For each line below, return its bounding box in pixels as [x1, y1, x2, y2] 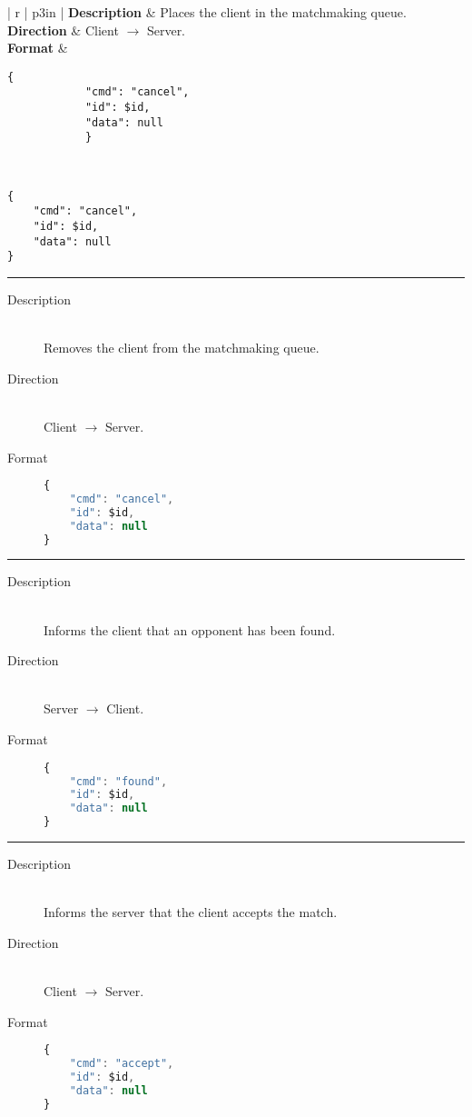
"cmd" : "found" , [69, 774, 168, 788]
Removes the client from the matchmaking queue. [44, 338, 320, 357]
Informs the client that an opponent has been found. [44, 620, 336, 639]
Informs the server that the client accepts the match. [44, 903, 338, 922]
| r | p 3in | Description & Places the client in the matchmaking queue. [7, 3, 407, 21]
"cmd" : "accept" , [69, 1057, 174, 1071]
